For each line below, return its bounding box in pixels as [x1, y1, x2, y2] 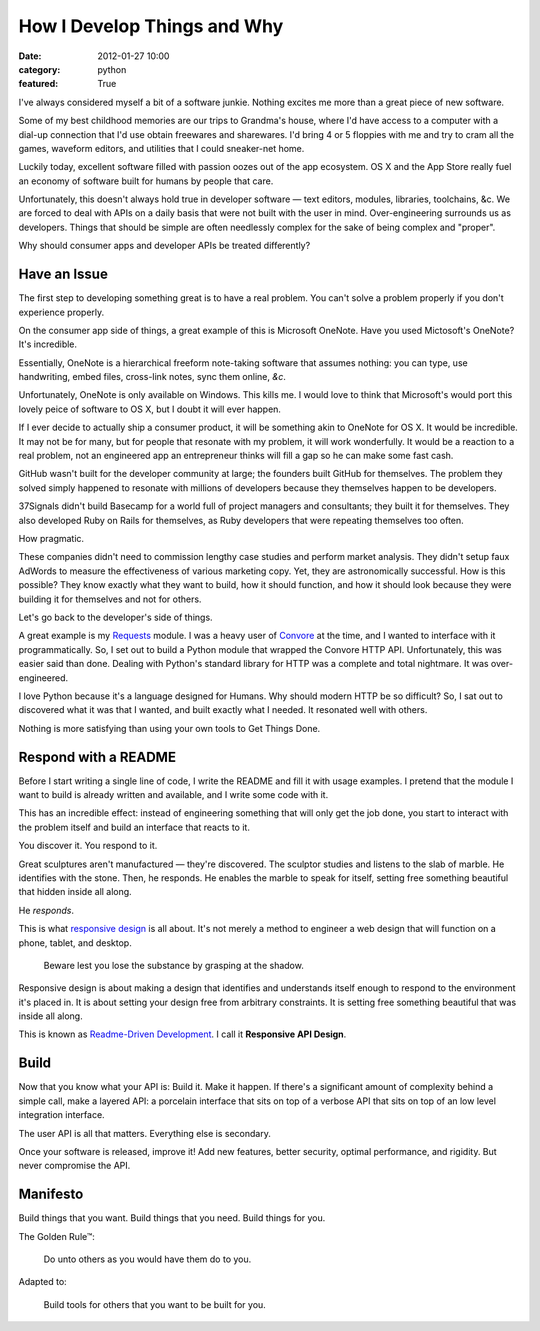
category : [18, 63, 61, 75]
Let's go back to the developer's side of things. [18, 611, 214, 623]
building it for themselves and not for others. [18, 593, 202, 605]
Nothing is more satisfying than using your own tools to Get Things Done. [18, 722, 321, 734]
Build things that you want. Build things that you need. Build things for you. [18, 1212, 326, 1224]
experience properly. [18, 306, 105, 318]
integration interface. [18, 1109, 105, 1121]
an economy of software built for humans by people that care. [18, 175, 274, 187]
